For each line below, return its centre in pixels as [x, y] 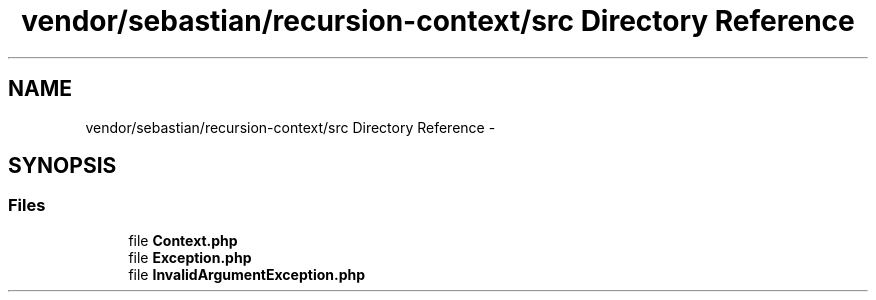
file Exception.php [190, 257]
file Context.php [183, 240]
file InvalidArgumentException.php [247, 274]
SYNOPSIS [62, 166]
